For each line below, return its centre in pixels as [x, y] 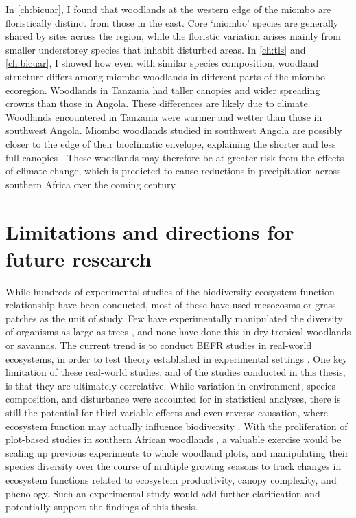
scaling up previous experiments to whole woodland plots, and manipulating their [177, 452]
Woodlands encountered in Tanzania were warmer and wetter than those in [164, 116]
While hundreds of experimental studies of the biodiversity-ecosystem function [170, 291]
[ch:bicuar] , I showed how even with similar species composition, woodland [162, 63]
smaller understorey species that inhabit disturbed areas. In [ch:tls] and [156, 49]
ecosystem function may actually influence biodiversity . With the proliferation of [177, 426]
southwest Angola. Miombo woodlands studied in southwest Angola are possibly [174, 130]
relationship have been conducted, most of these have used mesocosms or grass [171, 305]
